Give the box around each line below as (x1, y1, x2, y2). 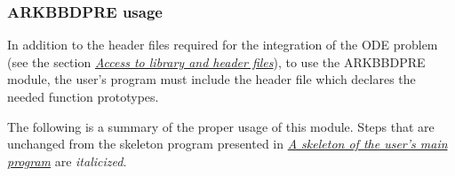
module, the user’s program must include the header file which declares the (7, 70, 416, 88)
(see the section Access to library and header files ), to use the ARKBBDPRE (7, 52, 426, 71)
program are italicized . (7, 151, 127, 170)
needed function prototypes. (7, 88, 159, 105)
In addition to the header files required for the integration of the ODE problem (7, 35, 438, 54)
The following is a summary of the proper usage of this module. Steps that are (7, 117, 435, 135)
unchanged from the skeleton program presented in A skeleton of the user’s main (7, 134, 448, 153)
